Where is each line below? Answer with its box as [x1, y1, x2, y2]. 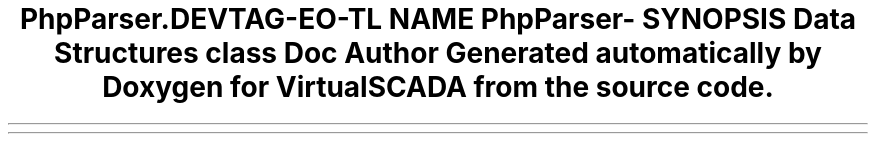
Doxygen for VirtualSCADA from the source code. [102, 70, 774, 104]
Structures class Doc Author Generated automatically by [54, 36, 822, 70]
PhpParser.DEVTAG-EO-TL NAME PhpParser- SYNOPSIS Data [19, 2, 857, 36]
